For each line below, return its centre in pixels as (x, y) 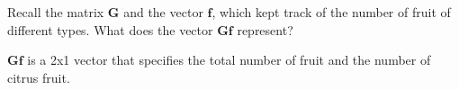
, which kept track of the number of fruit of (331, 12)
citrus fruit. (39, 77)
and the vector (163, 12)
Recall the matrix (56, 12)
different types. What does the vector (110, 29)
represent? (265, 29)
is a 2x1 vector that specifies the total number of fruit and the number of (229, 60)
